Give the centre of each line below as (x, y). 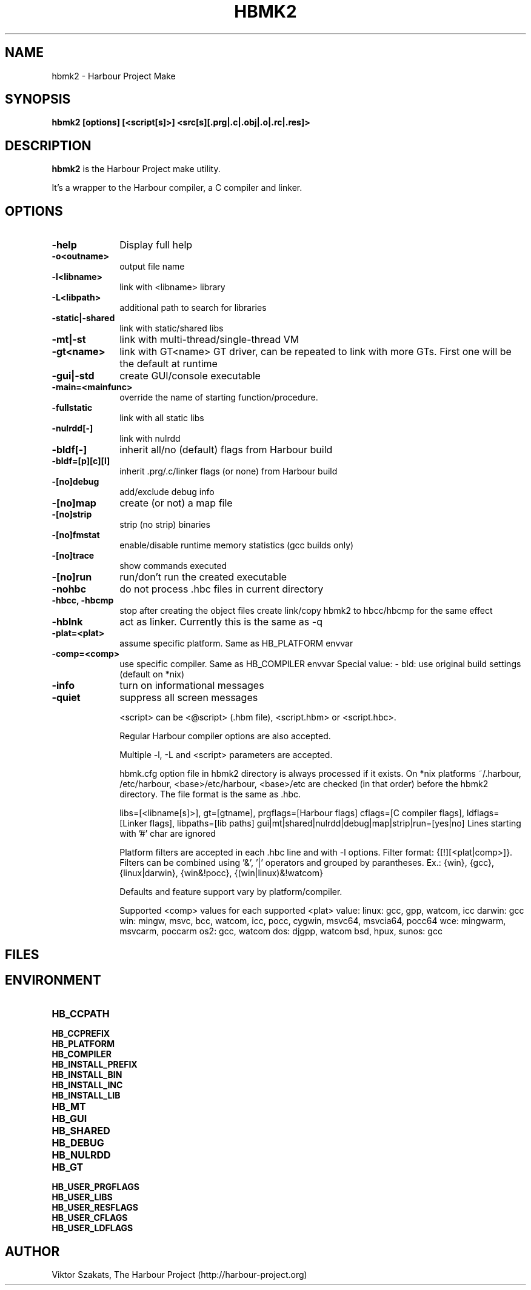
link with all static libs (162, 418)
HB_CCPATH (81, 1014)
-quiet (66, 698)
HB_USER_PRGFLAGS (95, 1187)
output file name (152, 267)
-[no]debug (75, 482)
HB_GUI (69, 1119)
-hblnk (67, 622)
